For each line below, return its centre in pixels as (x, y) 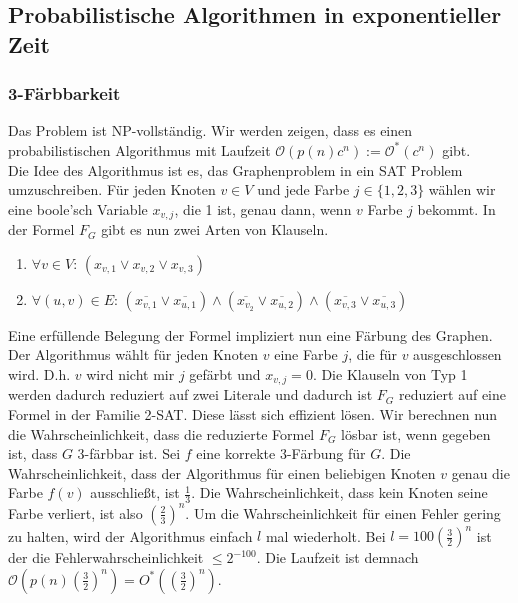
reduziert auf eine (452, 394)
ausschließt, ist (135, 492)
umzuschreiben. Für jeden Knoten (112, 189)
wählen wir (462, 189)
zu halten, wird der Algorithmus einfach (130, 535)
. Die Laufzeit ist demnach (337, 557)
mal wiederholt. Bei (325, 535)
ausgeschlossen (457, 354)
